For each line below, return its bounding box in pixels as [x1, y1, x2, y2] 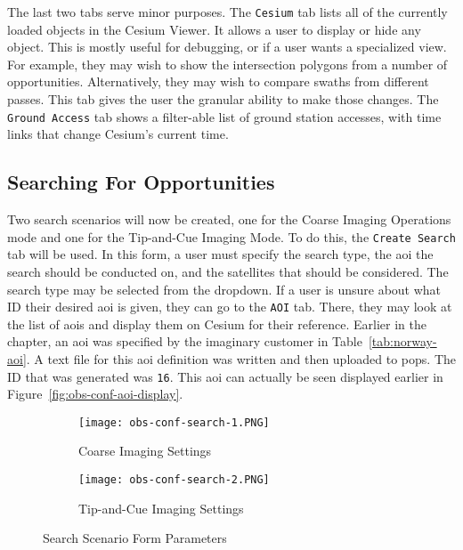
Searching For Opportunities [7, 168, 275, 196]
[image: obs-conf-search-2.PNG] [78, 473, 270, 487]
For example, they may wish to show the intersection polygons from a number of [7, 54, 448, 73]
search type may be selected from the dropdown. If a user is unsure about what [7, 279, 442, 298]
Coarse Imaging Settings [78, 441, 212, 460]
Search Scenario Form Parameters [43, 529, 227, 547]
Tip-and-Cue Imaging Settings [78, 498, 244, 517]
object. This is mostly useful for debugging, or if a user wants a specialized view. [7, 37, 447, 56]
